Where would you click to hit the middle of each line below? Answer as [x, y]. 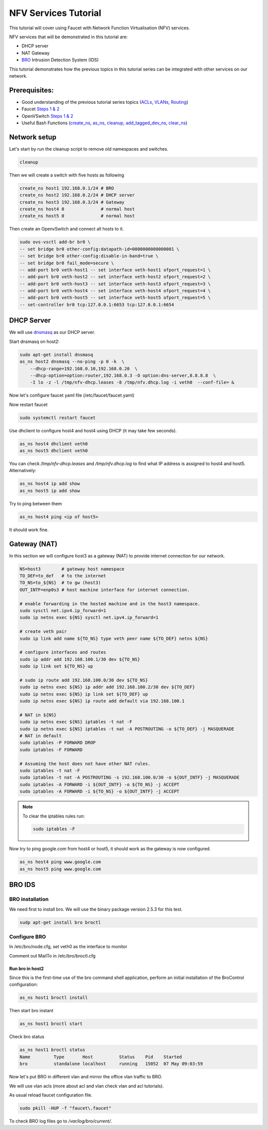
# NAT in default [41, 736]
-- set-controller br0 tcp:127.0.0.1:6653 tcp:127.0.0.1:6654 [97, 305]
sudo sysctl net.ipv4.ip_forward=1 [63, 610]
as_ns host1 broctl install [54, 998]
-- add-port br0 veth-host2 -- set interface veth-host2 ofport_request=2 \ [115, 277]
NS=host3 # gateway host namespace [72, 569]
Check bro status [27, 1037]
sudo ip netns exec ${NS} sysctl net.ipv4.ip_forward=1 [89, 618]
